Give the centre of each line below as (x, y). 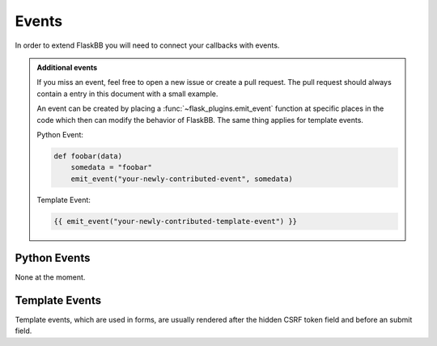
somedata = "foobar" (112, 167)
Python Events (53, 258)
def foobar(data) (88, 156)
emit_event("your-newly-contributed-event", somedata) (182, 179)
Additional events (67, 67)
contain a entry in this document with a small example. (127, 94)
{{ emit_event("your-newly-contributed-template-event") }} (176, 221)
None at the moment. (50, 277)
